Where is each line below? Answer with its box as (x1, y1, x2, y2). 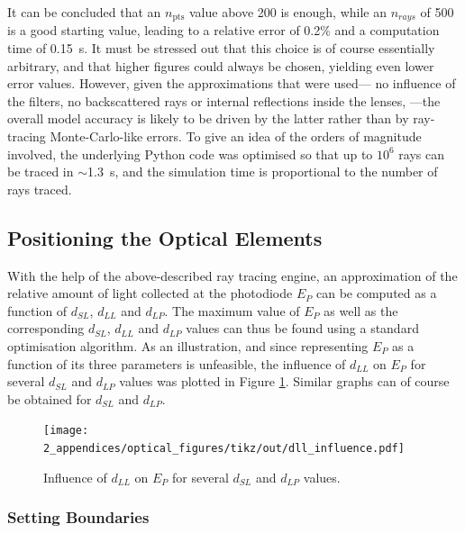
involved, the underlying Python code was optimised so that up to (7, 144, 373, 163)
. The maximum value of (164, 301, 300, 320)
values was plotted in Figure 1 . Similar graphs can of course (119, 372, 450, 391)
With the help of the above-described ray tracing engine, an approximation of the (7, 266, 458, 285)
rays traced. (7, 179, 72, 198)
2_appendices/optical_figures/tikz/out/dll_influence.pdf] (43, 442, 405, 455)
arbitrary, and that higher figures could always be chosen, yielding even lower (7, 56, 434, 75)
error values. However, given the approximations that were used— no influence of (7, 74, 456, 93)
